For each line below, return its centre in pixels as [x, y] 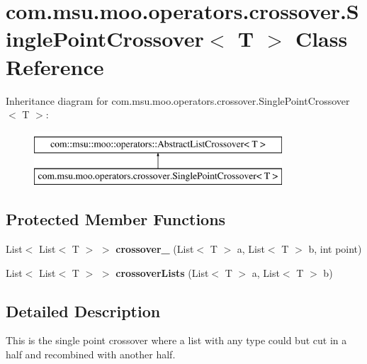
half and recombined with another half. [91, 354]
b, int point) [335, 249]
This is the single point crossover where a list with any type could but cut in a [176, 340]
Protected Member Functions [116, 219]
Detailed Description [83, 311]
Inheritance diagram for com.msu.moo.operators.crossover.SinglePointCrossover [178, 100]
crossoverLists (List [162, 272]
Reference [55, 66]
